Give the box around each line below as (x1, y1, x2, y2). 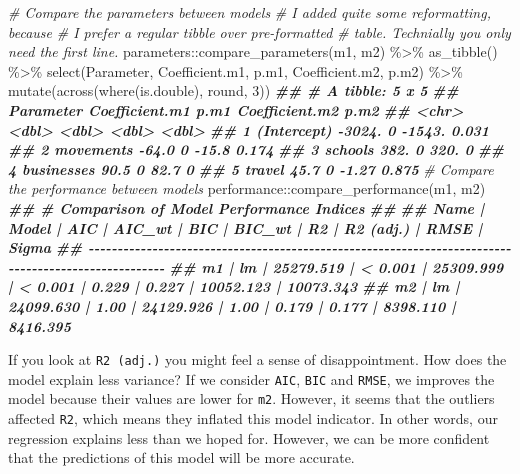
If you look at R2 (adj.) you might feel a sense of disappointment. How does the (8, 349, 507, 370)
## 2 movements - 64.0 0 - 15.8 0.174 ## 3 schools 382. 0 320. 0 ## (8, 139, 505, 160)
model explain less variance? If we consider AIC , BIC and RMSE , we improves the (8, 368, 495, 389)
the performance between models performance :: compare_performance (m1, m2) (8, 178, 486, 199)
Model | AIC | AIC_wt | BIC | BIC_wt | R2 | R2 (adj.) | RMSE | (8, 217, 483, 238)
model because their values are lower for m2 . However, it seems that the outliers (8, 388, 495, 409)
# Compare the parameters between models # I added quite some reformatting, (8, 2, 491, 22)
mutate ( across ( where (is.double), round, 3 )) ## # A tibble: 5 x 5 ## (8, 80, 459, 101)
